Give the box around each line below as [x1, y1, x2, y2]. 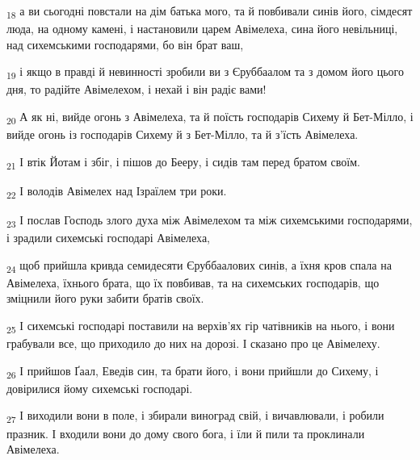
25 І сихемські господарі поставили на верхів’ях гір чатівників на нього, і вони [6, 317, 395, 336]
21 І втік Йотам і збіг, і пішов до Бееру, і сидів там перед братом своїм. [6, 153, 360, 172]
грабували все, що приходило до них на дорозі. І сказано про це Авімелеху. [6, 335, 380, 352]
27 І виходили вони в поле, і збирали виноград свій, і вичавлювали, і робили [6, 407, 384, 426]
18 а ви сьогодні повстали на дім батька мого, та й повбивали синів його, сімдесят [6, 2, 413, 21]
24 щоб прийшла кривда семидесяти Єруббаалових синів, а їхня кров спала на [6, 256, 392, 275]
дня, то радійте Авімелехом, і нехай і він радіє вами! [6, 81, 267, 98]
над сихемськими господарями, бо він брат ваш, [6, 36, 244, 52]
